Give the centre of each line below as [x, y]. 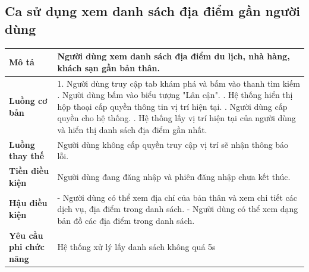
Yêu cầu [26, 235]
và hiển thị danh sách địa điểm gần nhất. [132, 129]
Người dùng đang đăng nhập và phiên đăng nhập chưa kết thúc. [174, 176]
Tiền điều [29, 171]
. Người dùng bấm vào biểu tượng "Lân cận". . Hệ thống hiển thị [175, 95]
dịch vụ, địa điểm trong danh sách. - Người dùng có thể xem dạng [178, 209]
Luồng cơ [28, 100]
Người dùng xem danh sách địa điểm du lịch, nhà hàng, [174, 56]
